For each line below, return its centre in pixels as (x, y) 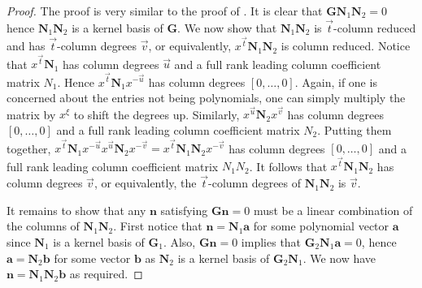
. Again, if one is (336, 82)
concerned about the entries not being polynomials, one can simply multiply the (206, 98)
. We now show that (227, 27)
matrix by (31, 114)
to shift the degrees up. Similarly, (157, 114)
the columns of (43, 226)
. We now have (339, 258)
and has (26, 46)
